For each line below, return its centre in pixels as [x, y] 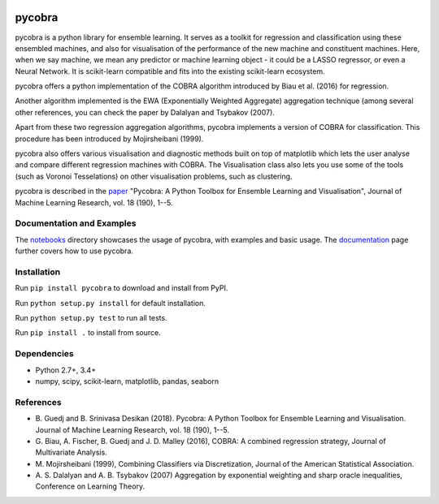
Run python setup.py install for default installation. [111, 303]
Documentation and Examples [76, 223]
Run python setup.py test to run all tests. [91, 318]
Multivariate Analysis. [71, 452]
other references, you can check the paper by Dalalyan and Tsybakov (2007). [145, 112]
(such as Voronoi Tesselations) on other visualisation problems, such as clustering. [154, 176]
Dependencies [45, 354]
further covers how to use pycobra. [74, 251]
